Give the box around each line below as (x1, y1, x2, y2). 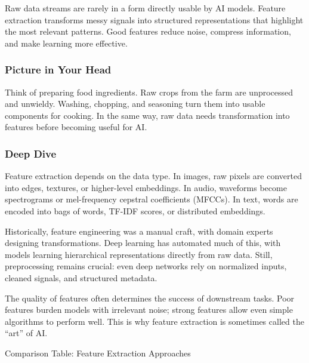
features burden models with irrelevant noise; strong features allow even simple (5, 303, 293, 316)
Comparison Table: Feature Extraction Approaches (5, 346, 191, 359)
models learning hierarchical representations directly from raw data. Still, (5, 248, 273, 260)
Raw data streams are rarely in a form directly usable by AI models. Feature (5, 2, 286, 14)
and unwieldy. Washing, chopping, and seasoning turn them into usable (5, 97, 265, 110)
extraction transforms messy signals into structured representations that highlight (5, 13, 304, 26)
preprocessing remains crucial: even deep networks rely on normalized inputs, (5, 260, 287, 272)
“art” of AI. (5, 327, 48, 339)
